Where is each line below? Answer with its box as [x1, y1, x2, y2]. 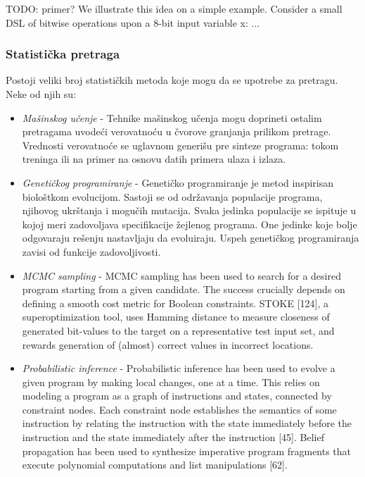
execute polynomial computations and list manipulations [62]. [22, 457, 288, 472]
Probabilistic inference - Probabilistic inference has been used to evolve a [22, 361, 335, 376]
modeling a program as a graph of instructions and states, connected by [22, 388, 332, 403]
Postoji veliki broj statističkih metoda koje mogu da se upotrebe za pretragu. [6, 73, 338, 87]
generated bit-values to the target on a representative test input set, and [22, 323, 335, 337]
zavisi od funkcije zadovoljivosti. [22, 244, 161, 259]
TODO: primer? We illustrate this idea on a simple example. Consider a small [6, 1, 342, 16]
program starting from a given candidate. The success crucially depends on [22, 282, 345, 297]
